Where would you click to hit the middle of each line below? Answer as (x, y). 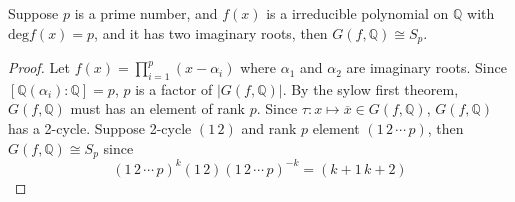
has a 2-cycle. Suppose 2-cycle (100, 128)
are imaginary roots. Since (426, 67)
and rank (269, 128)
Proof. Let (39, 67)
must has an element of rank (157, 108)
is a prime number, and (146, 13)
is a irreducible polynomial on (357, 13)
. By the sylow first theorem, (370, 88)
